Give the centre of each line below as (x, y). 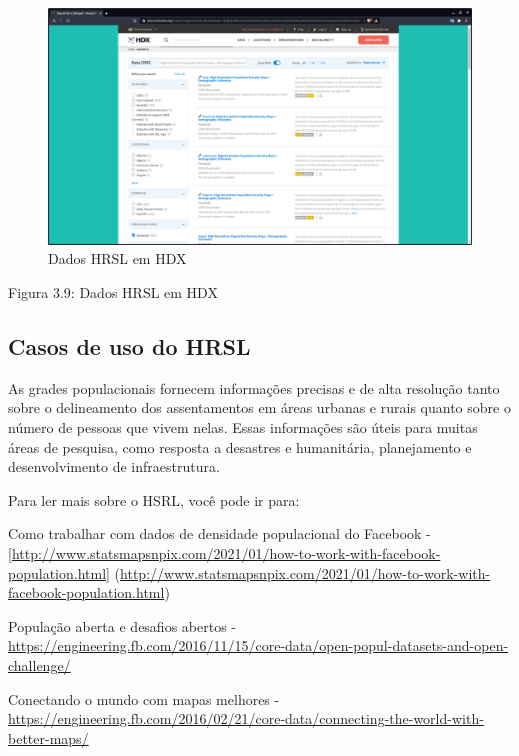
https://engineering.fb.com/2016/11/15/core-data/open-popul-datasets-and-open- (258, 645)
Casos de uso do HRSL (129, 346)
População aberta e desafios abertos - (122, 625)
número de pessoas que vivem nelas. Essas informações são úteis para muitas (243, 427)
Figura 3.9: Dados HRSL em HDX (113, 292)
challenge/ (39, 664)
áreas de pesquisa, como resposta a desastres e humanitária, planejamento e (240, 446)
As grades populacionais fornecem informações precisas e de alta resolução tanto (254, 387)
